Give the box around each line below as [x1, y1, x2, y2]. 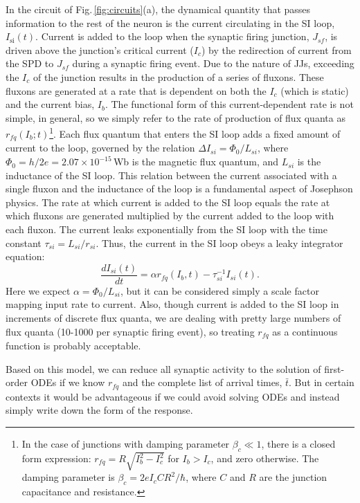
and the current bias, [6, 97, 95, 111]
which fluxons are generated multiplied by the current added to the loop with [6, 208, 334, 223]
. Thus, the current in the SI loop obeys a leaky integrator [96, 235, 343, 250]
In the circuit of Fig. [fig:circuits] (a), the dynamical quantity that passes [6, 2, 311, 16]
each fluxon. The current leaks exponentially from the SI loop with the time [6, 222, 327, 237]
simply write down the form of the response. [6, 403, 193, 417]
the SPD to [6, 56, 54, 71]
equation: [6, 249, 45, 264]
